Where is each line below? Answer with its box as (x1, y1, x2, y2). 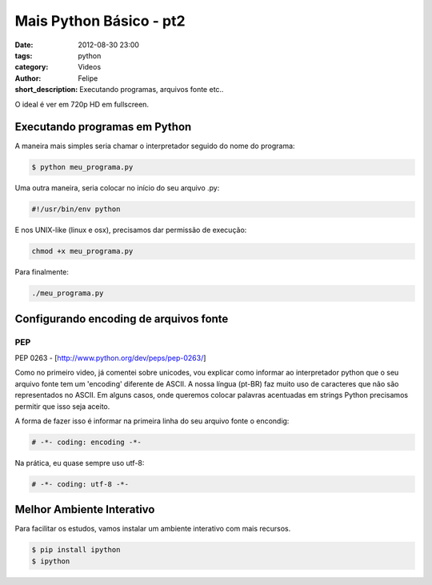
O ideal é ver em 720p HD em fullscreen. (14, 99, 150, 109)
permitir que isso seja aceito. (14, 401, 110, 411)
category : (14, 62, 49, 72)
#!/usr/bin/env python (31, 205, 121, 214)
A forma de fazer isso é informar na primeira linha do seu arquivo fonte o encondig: (14, 416, 290, 426)
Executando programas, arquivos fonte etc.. (78, 85, 224, 94)
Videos (78, 62, 102, 72)
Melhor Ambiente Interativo (14, 503, 155, 516)
